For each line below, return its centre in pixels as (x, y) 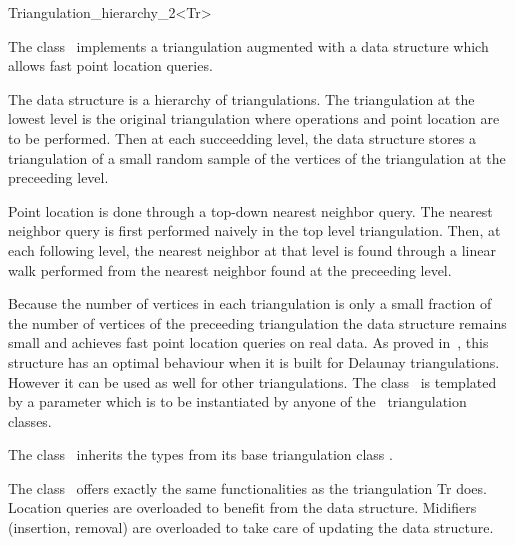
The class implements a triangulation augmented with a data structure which (248, 45)
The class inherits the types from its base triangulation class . (200, 454)
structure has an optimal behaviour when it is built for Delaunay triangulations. (254, 361)
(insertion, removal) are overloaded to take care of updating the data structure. (251, 527)
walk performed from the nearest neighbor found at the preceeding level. (230, 269)
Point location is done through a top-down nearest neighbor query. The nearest (250, 210)
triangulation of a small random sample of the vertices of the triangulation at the (257, 157)
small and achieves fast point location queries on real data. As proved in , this (248, 342)
